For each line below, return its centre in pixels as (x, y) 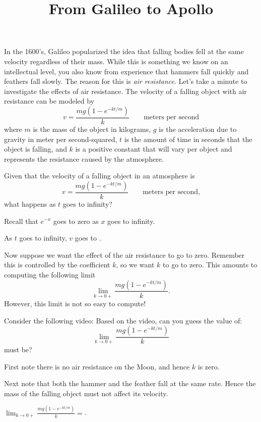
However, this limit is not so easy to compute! (75, 303)
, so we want (135, 265)
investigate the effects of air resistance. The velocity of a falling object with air (125, 91)
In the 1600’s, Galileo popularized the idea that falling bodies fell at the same (124, 51)
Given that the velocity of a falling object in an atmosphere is (100, 176)
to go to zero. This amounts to (210, 265)
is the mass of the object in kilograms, (92, 129)
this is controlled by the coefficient (57, 265)
